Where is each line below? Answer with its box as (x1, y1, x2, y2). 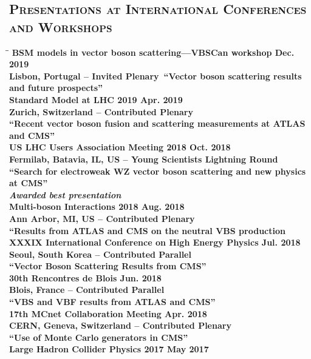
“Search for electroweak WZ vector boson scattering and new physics (9, 164, 306, 177)
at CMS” (9, 176, 48, 189)
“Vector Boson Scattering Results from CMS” (9, 260, 207, 272)
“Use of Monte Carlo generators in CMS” (9, 330, 188, 343)
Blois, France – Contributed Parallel (9, 283, 165, 296)
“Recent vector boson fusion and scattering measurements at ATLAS (9, 117, 306, 130)
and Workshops (9, 17, 112, 36)
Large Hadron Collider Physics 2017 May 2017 (9, 343, 209, 355)
